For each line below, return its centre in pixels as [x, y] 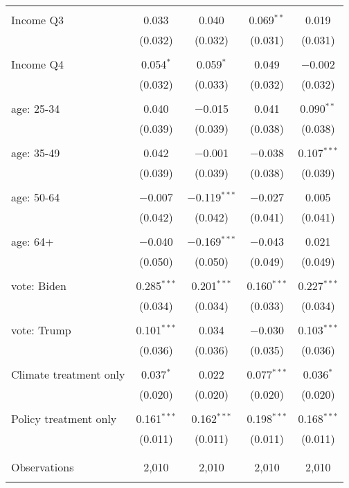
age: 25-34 [36, 108]
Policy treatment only [64, 418]
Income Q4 [37, 64]
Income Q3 [37, 20]
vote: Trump [41, 330]
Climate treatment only [68, 374]
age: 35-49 [36, 153]
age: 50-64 [36, 197]
